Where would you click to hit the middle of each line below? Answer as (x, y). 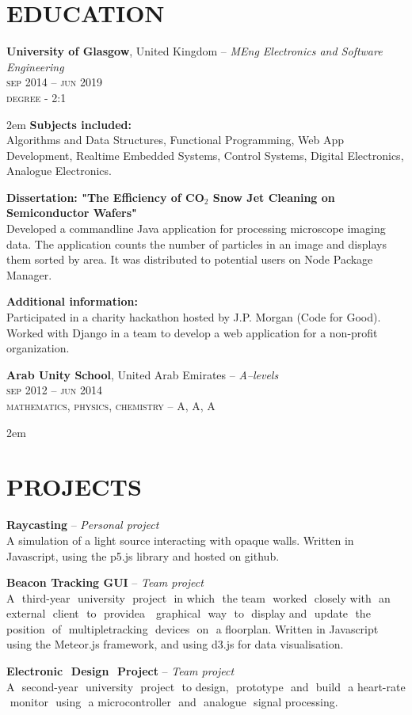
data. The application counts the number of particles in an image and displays (196, 243)
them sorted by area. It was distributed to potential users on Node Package (190, 259)
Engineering (35, 66)
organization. (38, 348)
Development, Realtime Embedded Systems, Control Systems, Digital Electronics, (205, 155)
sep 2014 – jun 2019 (54, 82)
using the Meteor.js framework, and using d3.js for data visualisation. (175, 644)
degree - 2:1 (36, 97)
